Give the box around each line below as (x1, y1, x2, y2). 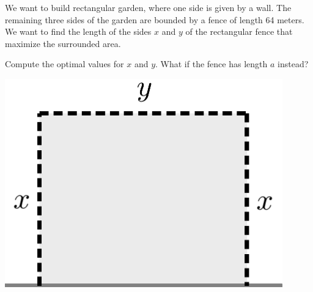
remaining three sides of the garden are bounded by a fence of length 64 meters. (5, 13, 304, 26)
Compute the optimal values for (5, 57, 124, 70)
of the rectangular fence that (185, 25, 293, 38)
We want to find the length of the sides (5, 25, 152, 38)
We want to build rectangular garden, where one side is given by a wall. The (5, 1, 292, 13)
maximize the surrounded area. (5, 37, 121, 49)
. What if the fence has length (155, 57, 268, 70)
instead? (278, 57, 309, 70)
